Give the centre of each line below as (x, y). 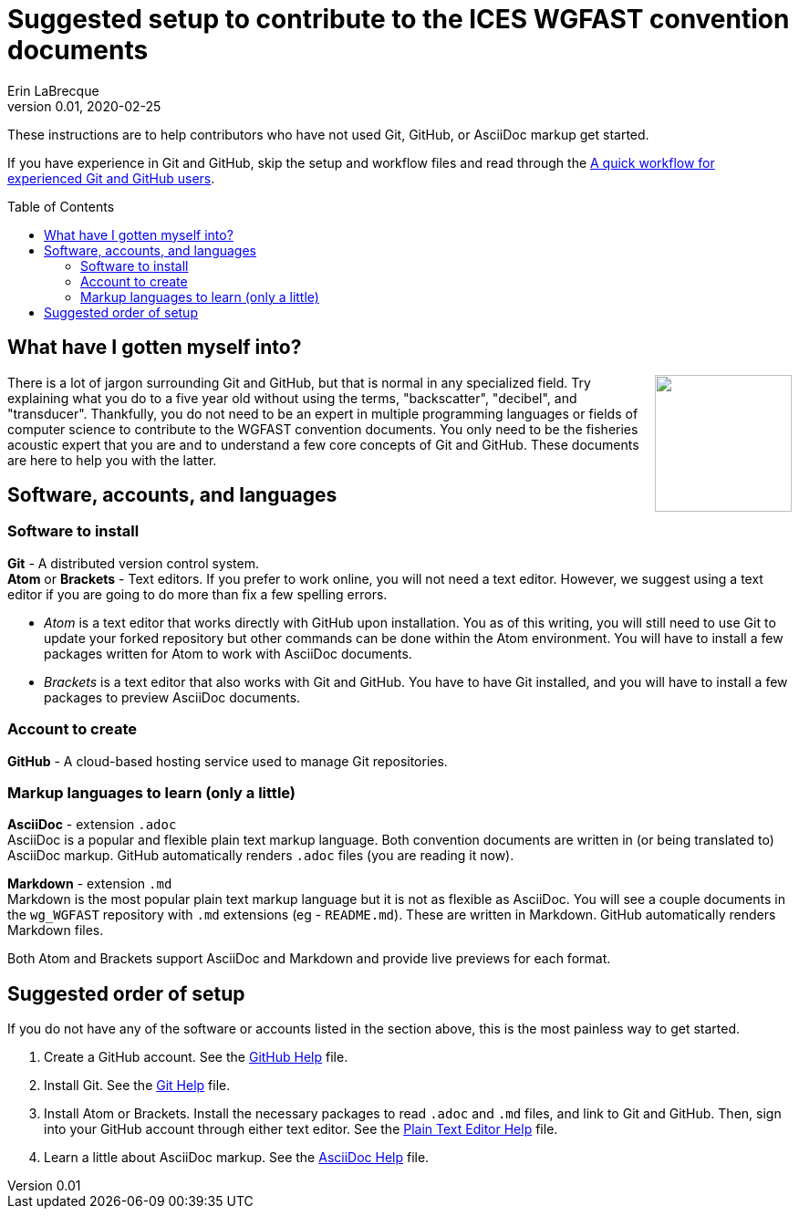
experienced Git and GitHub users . (111, 178)
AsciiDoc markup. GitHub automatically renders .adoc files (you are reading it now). (261, 856)
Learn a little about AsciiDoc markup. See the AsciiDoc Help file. (237, 1158)
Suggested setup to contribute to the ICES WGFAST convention (399, 19)
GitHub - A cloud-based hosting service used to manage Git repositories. (228, 761)
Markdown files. (56, 930)
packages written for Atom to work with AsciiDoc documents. (228, 653)
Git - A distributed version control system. (134, 563)
